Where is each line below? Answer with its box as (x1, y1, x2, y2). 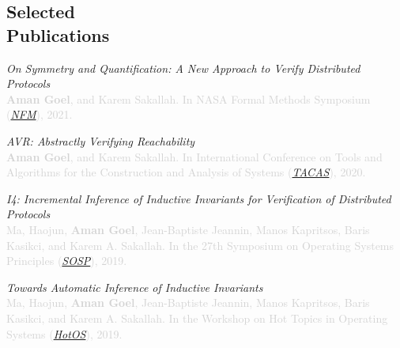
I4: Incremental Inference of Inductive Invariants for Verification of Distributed (6, 190, 391, 206)
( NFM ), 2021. (6, 106, 73, 123)
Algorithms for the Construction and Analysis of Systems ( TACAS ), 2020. (6, 164, 366, 180)
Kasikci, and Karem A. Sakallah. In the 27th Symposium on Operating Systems (6, 236, 394, 253)
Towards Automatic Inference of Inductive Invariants (6, 278, 263, 295)
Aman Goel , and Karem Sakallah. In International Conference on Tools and (6, 148, 383, 165)
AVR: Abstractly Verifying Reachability (6, 132, 195, 149)
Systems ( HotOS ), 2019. (6, 325, 123, 342)
